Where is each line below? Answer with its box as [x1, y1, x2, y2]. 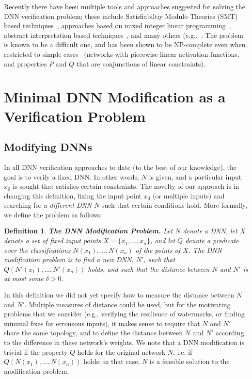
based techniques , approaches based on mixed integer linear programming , [4, 20, 231, 31]
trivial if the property [4, 346, 68, 357]
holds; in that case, [83, 356, 140, 366]
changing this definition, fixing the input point [4, 190, 142, 200]
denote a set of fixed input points [4, 235, 101, 246]
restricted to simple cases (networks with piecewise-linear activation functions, [4, 49, 239, 59]
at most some [4, 273, 44, 283]
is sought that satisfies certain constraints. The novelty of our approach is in [13, 181, 239, 191]
